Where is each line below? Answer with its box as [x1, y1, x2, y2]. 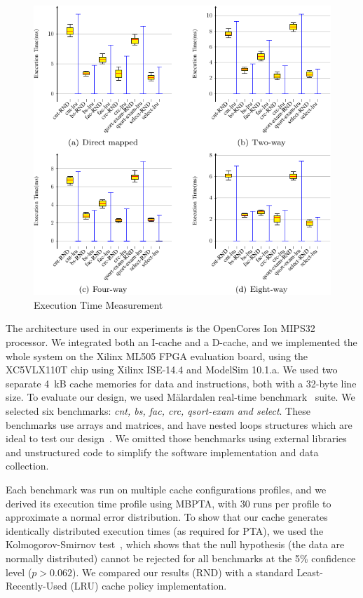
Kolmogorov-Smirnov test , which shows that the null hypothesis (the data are [6, 537, 345, 552]
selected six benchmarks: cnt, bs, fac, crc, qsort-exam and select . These [6, 404, 310, 418]
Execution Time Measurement [34, 297, 163, 312]
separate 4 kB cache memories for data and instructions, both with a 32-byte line [6, 376, 357, 390]
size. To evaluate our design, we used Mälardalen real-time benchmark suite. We [6, 390, 355, 404]
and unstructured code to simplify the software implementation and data [6, 444, 319, 459]
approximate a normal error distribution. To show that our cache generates [6, 510, 328, 524]
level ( [6, 564, 32, 579]
